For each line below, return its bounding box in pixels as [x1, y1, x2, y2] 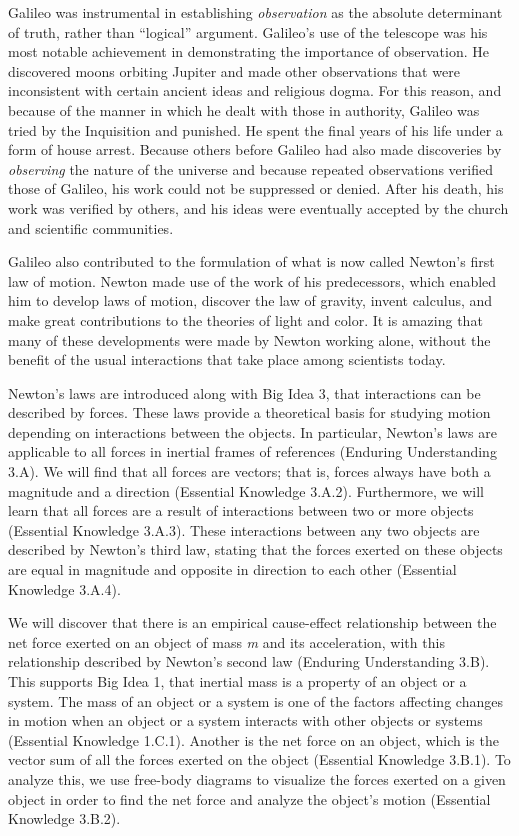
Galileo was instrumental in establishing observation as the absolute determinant [8, 2, 503, 22]
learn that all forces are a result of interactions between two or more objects [8, 500, 474, 521]
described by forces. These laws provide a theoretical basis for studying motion [8, 402, 491, 423]
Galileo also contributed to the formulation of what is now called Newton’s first [8, 251, 495, 272]
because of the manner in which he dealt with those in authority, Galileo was [8, 99, 480, 120]
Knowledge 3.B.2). [8, 808, 121, 829]
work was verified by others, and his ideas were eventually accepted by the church [8, 197, 509, 218]
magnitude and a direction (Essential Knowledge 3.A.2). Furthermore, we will [8, 480, 484, 501]
